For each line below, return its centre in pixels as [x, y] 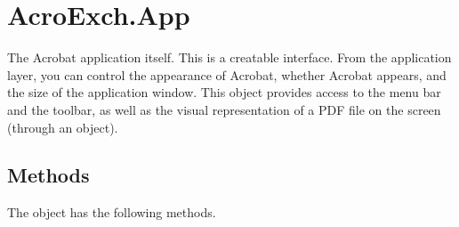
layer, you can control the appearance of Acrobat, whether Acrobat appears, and [227, 74]
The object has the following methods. [112, 212]
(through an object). [63, 127]
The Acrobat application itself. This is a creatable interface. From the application [229, 57]
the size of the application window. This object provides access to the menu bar [224, 92]
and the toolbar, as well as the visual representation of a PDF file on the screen [224, 109]
